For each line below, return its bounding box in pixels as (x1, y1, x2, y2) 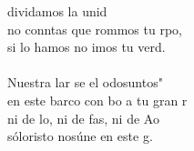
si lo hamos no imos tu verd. (7, 37, 166, 56)
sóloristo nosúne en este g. (7, 126, 153, 146)
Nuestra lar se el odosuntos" (7, 73, 163, 92)
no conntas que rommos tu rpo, (7, 19, 182, 38)
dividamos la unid (7, 2, 107, 20)
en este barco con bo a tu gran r (7, 90, 188, 109)
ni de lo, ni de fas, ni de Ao (7, 108, 159, 127)
